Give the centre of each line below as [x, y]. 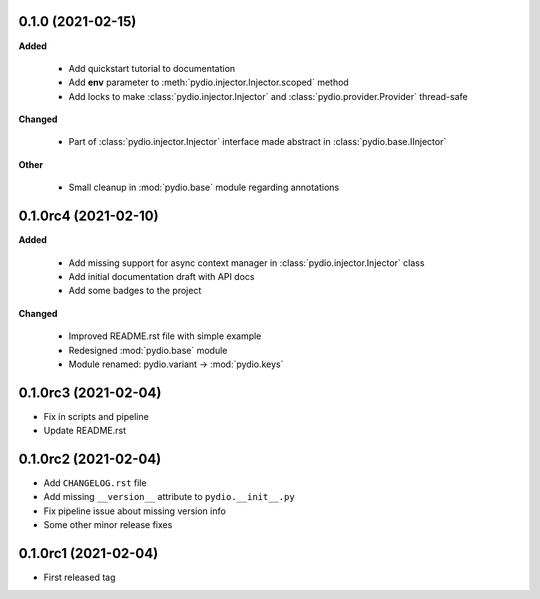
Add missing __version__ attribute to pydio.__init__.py [169, 497]
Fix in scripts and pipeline [96, 416]
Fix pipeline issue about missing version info [135, 511]
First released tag [79, 577]
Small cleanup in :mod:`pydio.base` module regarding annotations [204, 187]
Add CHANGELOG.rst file [95, 483]
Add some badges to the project [135, 291]
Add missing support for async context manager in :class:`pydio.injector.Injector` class [246, 262]
